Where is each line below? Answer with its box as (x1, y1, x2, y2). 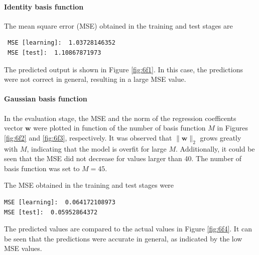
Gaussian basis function (4, 93, 87, 104)
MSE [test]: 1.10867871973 (8, 49, 101, 56)
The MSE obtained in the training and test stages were (4, 180, 174, 190)
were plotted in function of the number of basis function (33, 122, 206, 133)
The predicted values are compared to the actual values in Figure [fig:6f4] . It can (4, 223, 252, 234)
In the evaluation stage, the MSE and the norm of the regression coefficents (4, 112, 236, 123)
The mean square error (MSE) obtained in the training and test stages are (4, 20, 233, 31)
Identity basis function (4, 1, 84, 12)
